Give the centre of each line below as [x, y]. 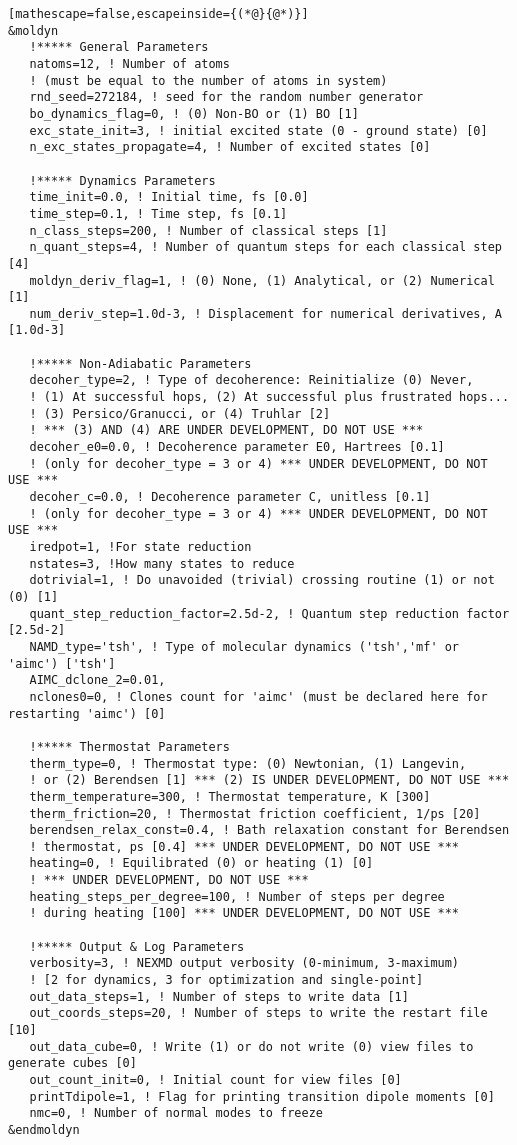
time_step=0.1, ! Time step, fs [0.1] [158, 213]
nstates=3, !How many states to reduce [162, 563]
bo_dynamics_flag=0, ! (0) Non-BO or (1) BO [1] [194, 113]
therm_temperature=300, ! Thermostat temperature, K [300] [230, 796]
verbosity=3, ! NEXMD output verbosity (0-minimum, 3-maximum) [244, 963]
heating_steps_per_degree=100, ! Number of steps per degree [237, 896]
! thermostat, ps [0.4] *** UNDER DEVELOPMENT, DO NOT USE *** [244, 846]
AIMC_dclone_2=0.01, [97, 680]
